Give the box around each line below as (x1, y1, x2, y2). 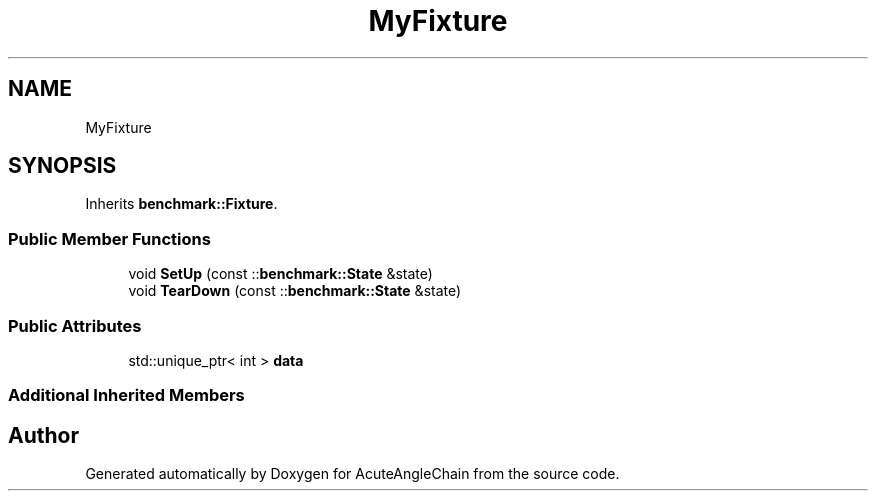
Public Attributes (8, 315, 142, 336)
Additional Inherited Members (8, 385, 245, 406)
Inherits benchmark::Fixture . (85, 195, 278, 213)
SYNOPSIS (8, 153, 117, 179)
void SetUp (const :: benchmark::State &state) (128, 265, 433, 283)
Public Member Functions (8, 228, 211, 249)
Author (8, 422, 79, 448)
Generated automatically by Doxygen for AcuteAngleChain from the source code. (85, 465, 620, 483)
